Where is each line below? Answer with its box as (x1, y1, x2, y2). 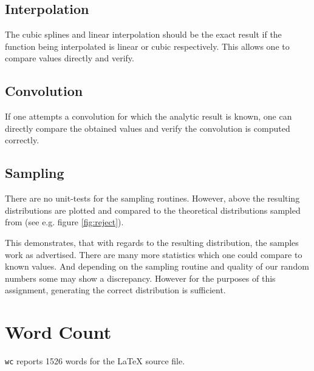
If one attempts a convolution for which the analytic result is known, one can (5, 110, 292, 123)
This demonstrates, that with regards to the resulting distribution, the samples (5, 236, 299, 248)
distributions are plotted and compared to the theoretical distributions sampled (5, 203, 301, 216)
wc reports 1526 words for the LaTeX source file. (5, 355, 185, 367)
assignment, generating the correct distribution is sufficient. (5, 284, 226, 296)
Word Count (5, 319, 112, 344)
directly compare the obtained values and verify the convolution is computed (5, 121, 290, 134)
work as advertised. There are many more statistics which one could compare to (5, 248, 302, 260)
